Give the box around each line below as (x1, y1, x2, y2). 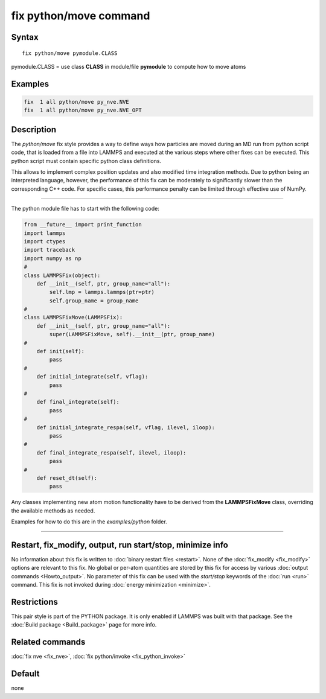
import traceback (24, 246, 75, 254)
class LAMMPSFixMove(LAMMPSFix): (24, 314, 123, 321)
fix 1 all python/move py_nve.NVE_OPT (24, 107, 142, 114)
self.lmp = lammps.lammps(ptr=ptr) (49, 289, 155, 296)
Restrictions (11, 596, 59, 607)
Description (11, 124, 57, 135)
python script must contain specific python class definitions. (11, 157, 162, 164)
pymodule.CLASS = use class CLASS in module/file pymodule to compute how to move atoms (11, 63, 246, 70)
